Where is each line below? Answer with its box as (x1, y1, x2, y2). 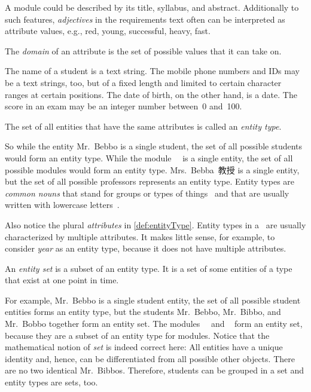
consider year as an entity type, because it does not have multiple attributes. (5, 242, 286, 255)
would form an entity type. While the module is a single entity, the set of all (5, 151, 293, 164)
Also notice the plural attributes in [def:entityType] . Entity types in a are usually (5, 218, 306, 231)
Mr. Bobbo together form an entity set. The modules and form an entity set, (5, 317, 303, 330)
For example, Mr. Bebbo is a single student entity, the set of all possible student (5, 293, 301, 306)
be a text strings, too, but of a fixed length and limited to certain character (5, 76, 282, 88)
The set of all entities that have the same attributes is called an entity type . (5, 120, 282, 132)
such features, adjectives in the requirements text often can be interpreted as (5, 13, 285, 25)
